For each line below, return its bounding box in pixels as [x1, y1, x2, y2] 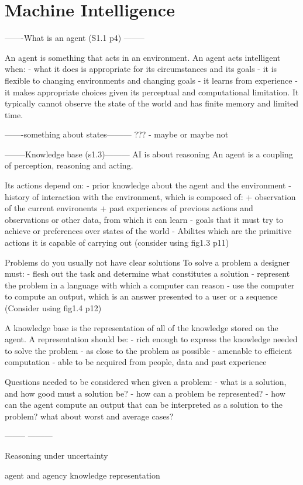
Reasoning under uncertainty [5, 449, 108, 461]
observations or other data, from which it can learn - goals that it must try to [5, 213, 284, 225]
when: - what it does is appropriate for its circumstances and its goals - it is [5, 63, 277, 75]
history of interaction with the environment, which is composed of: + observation [5, 190, 296, 202]
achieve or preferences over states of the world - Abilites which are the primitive [5, 225, 292, 237]
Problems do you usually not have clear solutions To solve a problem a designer [5, 256, 290, 268]
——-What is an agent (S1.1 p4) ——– [5, 32, 144, 44]
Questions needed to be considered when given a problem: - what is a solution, [5, 375, 287, 387]
